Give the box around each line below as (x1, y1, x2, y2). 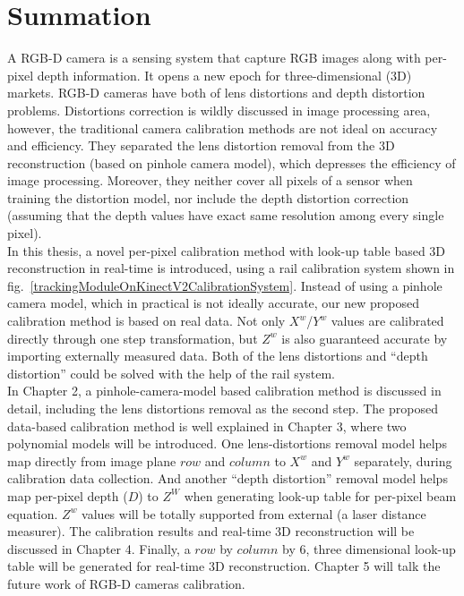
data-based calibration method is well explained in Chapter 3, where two (7, 416, 407, 435)
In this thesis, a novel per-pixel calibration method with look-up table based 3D (7, 241, 446, 260)
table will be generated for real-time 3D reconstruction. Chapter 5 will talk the (7, 557, 441, 575)
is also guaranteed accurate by (281, 328, 448, 347)
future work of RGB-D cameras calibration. (7, 574, 245, 592)
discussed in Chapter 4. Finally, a (7, 539, 191, 558)
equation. (7, 504, 58, 523)
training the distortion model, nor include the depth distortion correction (7, 188, 409, 207)
